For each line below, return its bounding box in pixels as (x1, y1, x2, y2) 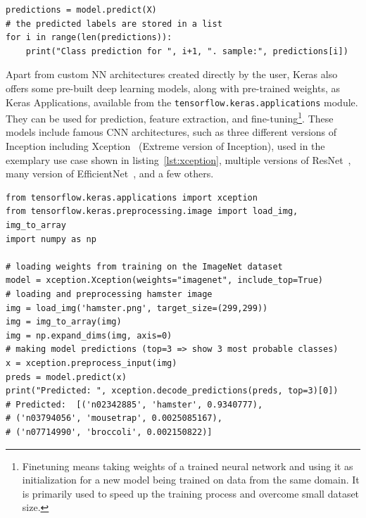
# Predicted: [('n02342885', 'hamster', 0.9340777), (6, 399, 263, 410)
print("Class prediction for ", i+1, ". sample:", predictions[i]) (25, 46, 348, 56)
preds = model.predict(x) (6, 372, 127, 382)
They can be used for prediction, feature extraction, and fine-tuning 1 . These (6, 109, 334, 125)
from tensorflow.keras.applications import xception (6, 192, 258, 203)
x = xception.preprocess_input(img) (6, 358, 177, 368)
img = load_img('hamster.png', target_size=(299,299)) (6, 303, 268, 313)
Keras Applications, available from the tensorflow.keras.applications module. (6, 94, 358, 109)
